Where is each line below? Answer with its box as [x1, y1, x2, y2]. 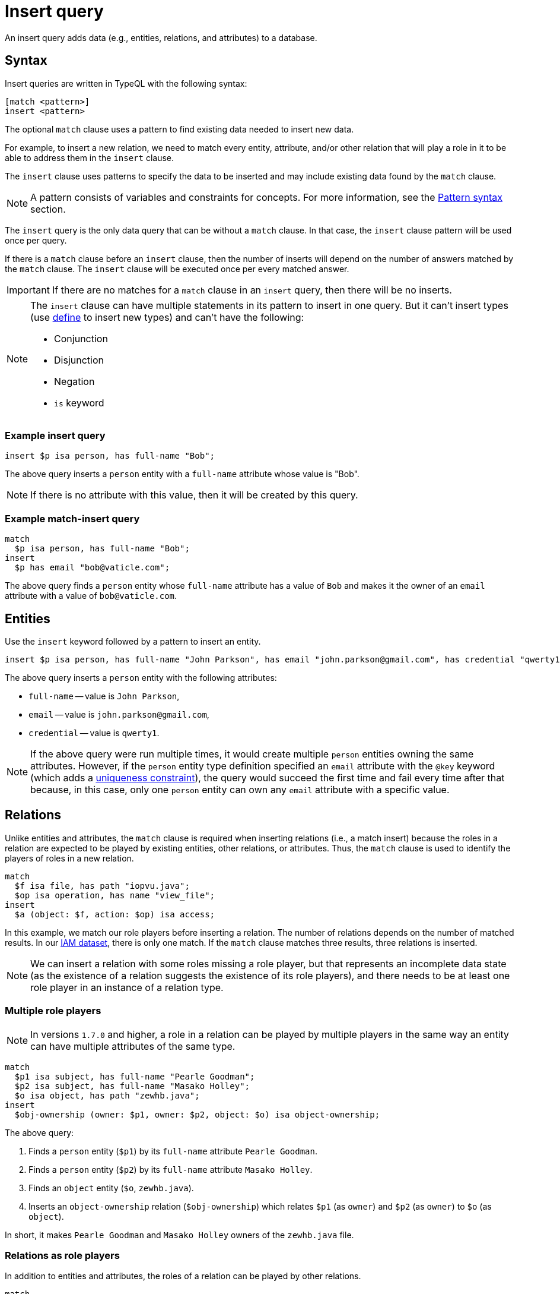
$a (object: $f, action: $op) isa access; [14, 909, 215, 919]
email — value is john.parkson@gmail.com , [28, 709, 209, 719]
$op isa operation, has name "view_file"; [14, 890, 215, 900]
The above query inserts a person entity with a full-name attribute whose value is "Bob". [5, 469, 359, 479]
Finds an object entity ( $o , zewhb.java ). [28, 1182, 194, 1193]
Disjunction [54, 354, 104, 366]
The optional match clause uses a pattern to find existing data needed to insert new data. [5, 124, 354, 134]
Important [7, 283, 50, 296]
